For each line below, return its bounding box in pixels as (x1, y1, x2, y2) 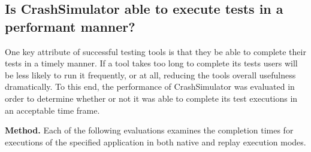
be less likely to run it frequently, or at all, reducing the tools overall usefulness (5, 68, 296, 81)
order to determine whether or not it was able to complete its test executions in (5, 92, 298, 104)
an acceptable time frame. (5, 104, 100, 116)
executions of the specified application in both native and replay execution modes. (5, 135, 306, 148)
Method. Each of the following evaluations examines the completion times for (5, 124, 294, 136)
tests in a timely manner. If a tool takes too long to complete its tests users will (5, 57, 298, 69)
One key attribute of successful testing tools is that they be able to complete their (5, 45, 306, 57)
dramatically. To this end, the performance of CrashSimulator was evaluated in (5, 80, 295, 93)
